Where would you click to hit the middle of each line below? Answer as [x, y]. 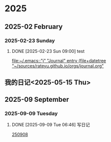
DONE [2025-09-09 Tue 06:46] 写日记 [51, 124]
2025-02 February [34, 27]
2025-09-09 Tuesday [31, 113]
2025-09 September [37, 99]
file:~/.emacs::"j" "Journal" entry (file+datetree [59, 60]
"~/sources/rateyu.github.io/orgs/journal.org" [58, 66]
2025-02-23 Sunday [30, 41]
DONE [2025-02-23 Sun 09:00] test [48, 51]
